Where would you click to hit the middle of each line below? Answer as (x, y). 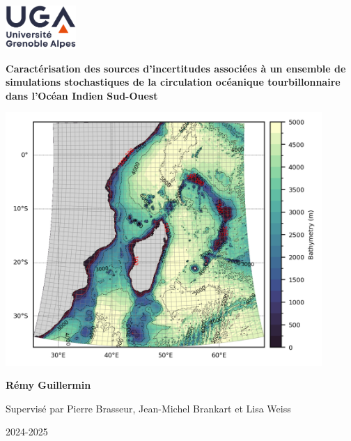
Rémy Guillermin (48, 385)
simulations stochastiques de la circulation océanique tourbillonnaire (173, 82)
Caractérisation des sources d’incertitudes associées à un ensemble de (176, 68)
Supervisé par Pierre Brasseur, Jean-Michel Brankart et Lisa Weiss (148, 408)
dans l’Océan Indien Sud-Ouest (82, 95)
